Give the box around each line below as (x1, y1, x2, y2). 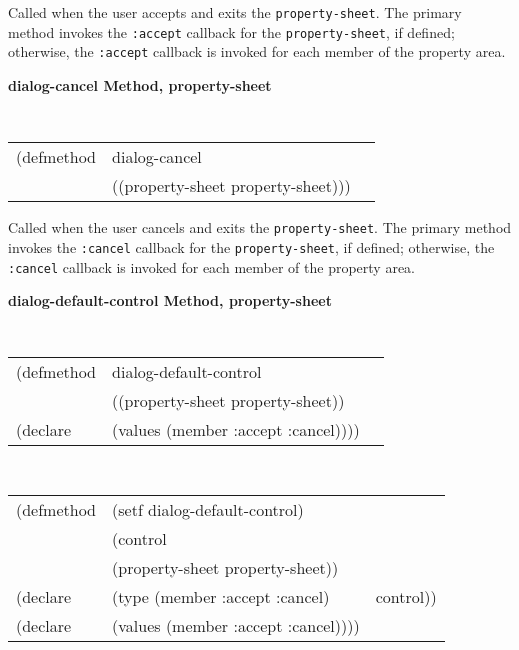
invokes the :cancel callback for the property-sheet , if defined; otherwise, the (8, 236, 495, 257)
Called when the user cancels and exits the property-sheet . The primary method (8, 217, 512, 238)
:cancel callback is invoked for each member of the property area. (8, 256, 415, 277)
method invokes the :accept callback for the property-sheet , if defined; (8, 21, 455, 42)
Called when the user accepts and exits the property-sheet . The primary (8, 2, 462, 22)
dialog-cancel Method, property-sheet (8, 74, 272, 95)
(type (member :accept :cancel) (112, 585, 330, 609)
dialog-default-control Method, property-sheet (8, 290, 332, 311)
